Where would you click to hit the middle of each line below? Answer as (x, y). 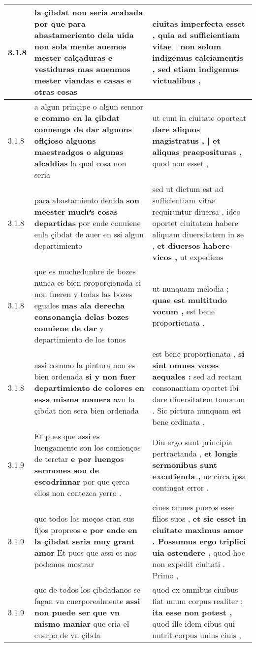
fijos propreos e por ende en (86, 530)
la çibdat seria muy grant (84, 541)
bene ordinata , (178, 422)
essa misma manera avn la (84, 399)
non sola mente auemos (80, 46)
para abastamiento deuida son (87, 200)
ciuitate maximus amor (198, 530)
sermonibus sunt (185, 464)
